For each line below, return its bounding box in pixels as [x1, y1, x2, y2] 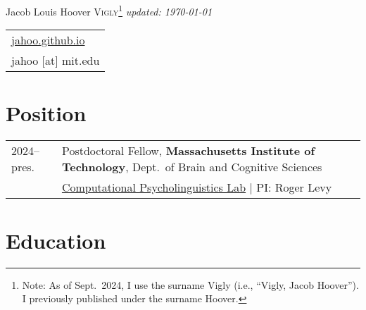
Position [6, 99, 87, 128]
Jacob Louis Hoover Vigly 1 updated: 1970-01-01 [6, 2, 213, 18]
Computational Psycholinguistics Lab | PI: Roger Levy [61, 179, 332, 196]
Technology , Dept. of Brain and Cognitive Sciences [61, 159, 322, 175]
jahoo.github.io [11, 32, 85, 49]
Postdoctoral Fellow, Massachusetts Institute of [61, 142, 315, 159]
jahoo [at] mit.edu [11, 52, 100, 69]
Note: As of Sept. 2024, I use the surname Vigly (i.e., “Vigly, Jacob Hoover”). [22, 277, 359, 292]
